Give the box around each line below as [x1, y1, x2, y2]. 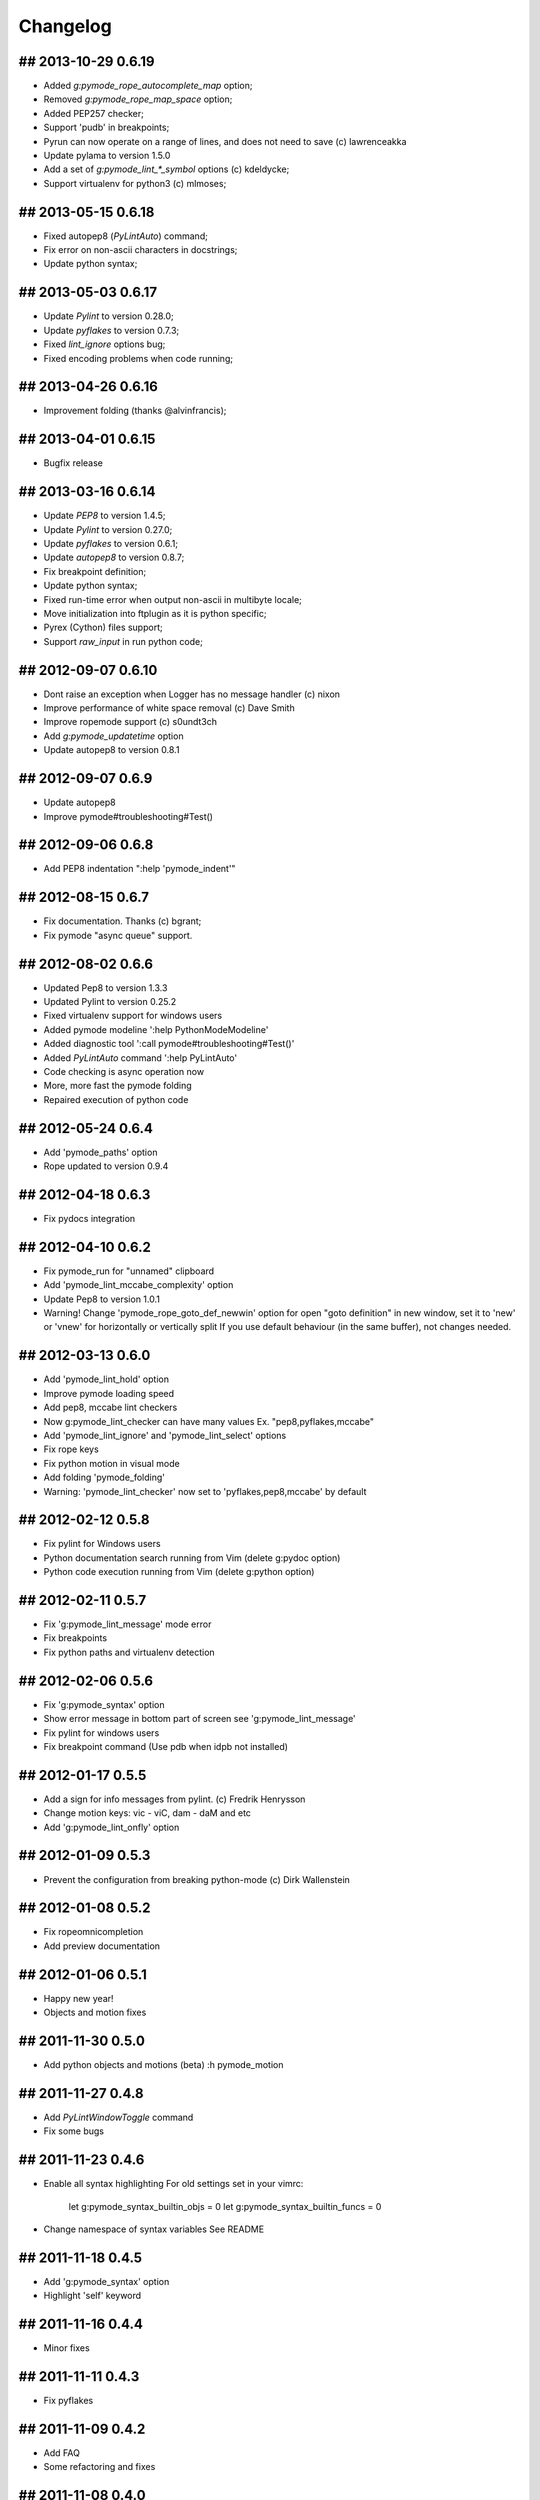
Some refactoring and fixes [43, 2461, 156, 2473]
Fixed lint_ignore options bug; [43, 338, 166, 350]
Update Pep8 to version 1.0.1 [43, 1293, 160, 1305]
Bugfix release [43, 457, 104, 469]
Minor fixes [43, 2342, 90, 2354]
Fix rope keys [43, 1443, 99, 1455]
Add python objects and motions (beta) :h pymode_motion [43, 2059, 284, 2071]
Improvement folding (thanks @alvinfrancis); [43, 405, 227, 417]
